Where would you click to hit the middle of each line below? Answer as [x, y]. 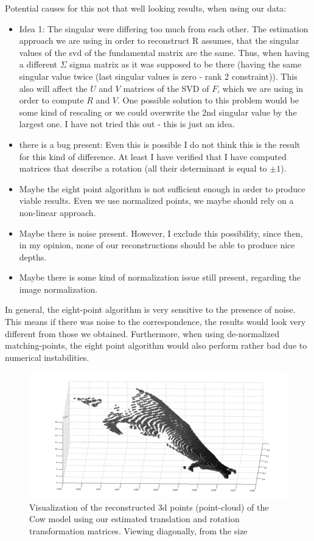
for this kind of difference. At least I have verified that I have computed [153, 156]
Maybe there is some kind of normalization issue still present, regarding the [160, 277]
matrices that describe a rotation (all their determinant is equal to [143, 168]
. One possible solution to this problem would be [208, 100]
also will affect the [53, 88]
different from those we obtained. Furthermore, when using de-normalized [142, 333]
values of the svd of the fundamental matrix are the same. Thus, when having [164, 52]
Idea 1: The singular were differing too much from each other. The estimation [164, 28]
